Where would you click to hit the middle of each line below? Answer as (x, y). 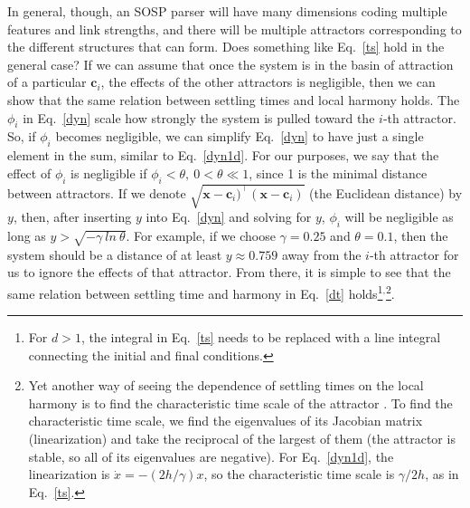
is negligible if (109, 173)
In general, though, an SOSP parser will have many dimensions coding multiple (227, 11)
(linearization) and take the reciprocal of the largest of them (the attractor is (242, 439)
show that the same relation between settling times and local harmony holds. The (234, 99)
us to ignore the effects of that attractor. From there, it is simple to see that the (229, 272)
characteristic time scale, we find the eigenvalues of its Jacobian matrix (226, 421)
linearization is (69, 474)
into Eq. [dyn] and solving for (229, 217)
